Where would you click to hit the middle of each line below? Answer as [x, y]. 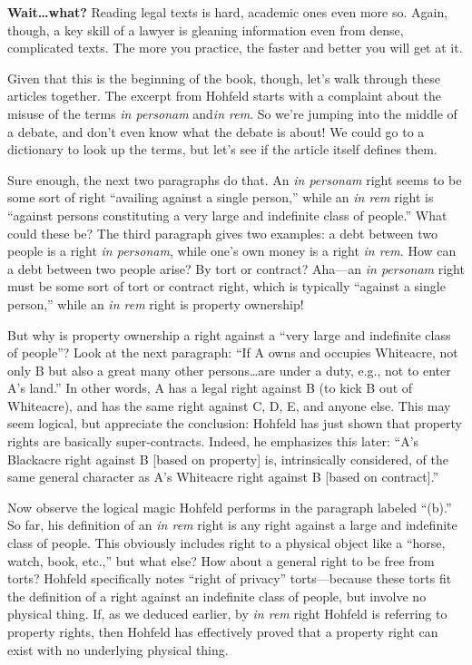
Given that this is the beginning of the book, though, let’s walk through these [224, 78]
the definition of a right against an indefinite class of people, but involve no [217, 596]
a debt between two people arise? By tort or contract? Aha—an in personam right [236, 268]
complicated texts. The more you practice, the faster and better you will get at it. [235, 48]
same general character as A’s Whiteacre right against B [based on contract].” [223, 477]
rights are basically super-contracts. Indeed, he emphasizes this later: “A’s [213, 441]
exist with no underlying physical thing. [118, 649]
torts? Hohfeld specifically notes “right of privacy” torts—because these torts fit [230, 578]
